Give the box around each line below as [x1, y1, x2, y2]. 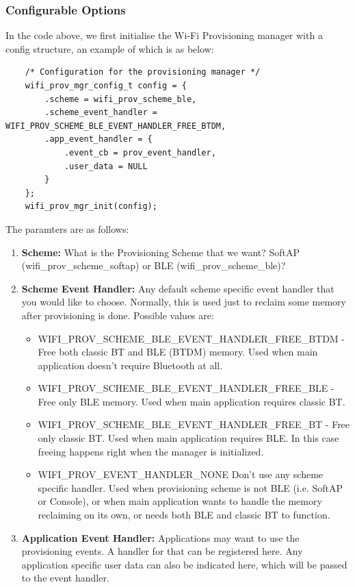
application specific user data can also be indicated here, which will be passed [21, 557, 347, 571]
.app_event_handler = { [44, 134, 153, 145]
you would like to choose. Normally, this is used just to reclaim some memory [21, 295, 346, 309]
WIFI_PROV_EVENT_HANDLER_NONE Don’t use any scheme [38, 467, 324, 482]
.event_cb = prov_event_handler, [64, 147, 216, 158]
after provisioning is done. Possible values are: [21, 308, 214, 322]
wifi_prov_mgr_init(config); [25, 201, 157, 212]
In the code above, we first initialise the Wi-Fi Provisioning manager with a [5, 28, 323, 42]
